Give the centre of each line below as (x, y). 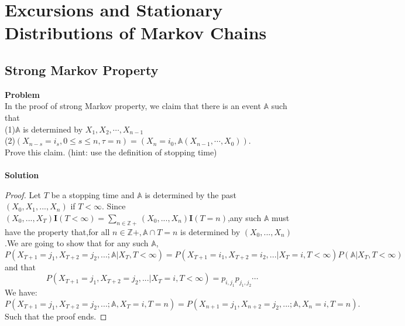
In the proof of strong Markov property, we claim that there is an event (133, 106)
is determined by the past (191, 194)
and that (20, 266)
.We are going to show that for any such (77, 243)
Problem (22, 94)
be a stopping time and (93, 194)
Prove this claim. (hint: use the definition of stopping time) (111, 152)
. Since (114, 206)
